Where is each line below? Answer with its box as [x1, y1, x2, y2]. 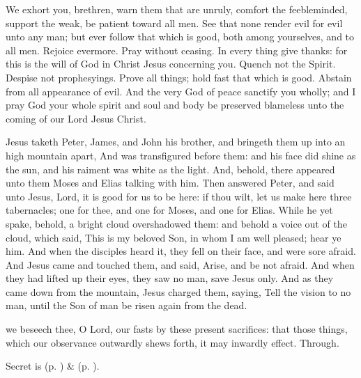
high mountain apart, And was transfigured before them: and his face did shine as [6, 148, 356, 162]
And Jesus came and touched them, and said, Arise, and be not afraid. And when [6, 257, 355, 271]
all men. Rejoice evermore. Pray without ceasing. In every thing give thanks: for [6, 42, 348, 57]
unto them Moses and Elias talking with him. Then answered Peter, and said [6, 175, 335, 190]
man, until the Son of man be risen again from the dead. [6, 298, 247, 313]
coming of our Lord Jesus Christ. [6, 111, 146, 125]
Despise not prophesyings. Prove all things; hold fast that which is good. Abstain [6, 70, 352, 84]
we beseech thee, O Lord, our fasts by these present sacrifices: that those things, [6, 322, 348, 336]
